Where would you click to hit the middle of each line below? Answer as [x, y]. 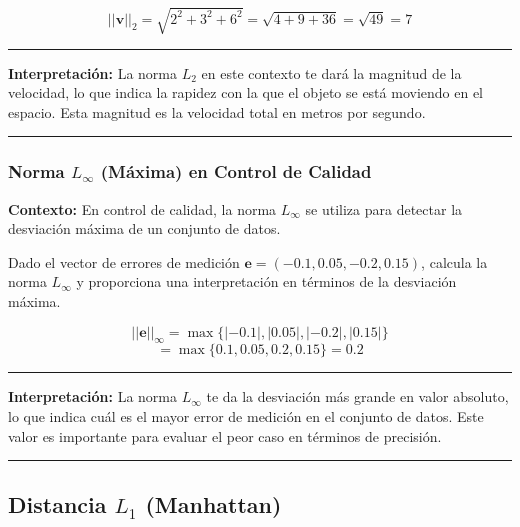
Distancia [57, 504]
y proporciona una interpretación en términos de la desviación [266, 281]
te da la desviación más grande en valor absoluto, [357, 396]
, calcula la [454, 261]
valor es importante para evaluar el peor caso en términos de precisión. [225, 435]
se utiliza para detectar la [384, 208]
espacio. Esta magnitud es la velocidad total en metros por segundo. [217, 111]
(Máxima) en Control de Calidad [236, 171]
